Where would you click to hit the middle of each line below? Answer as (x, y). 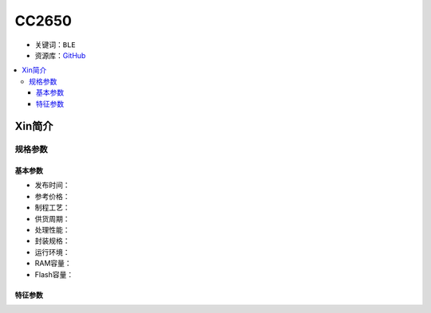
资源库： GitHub (60, 55)
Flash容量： (54, 274)
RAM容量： (53, 264)
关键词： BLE (55, 45)
